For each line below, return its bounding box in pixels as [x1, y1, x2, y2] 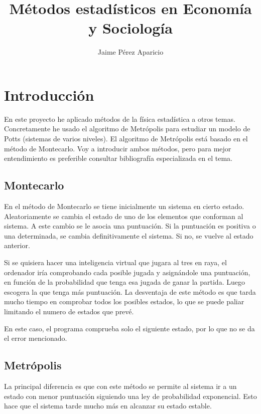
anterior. [4, 240, 30, 251]
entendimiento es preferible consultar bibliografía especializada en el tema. [4, 153, 232, 163]
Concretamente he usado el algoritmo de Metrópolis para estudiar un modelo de [4, 123, 250, 134]
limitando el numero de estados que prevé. [4, 306, 134, 316]
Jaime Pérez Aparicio [97, 47, 164, 57]
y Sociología [88, 18, 173, 38]
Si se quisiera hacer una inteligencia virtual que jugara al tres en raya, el [4, 257, 227, 267]
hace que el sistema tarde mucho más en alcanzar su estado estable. [4, 400, 212, 411]
